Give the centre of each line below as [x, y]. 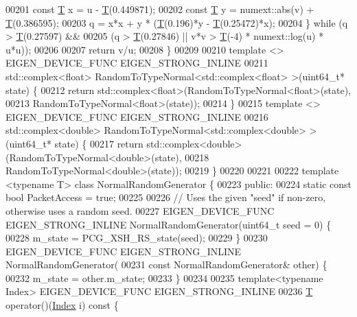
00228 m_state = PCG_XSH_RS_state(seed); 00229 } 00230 [137, 238]
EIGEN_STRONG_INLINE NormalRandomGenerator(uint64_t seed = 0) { [169, 224]
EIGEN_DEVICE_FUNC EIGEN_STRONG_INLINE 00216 [137, 116]
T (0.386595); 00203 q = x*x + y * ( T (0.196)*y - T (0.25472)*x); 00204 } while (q [177, 22]
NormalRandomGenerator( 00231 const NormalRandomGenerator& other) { [166, 265]
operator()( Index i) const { [62, 305]
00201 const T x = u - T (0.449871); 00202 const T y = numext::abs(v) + [160, 9]
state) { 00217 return [99, 143]
